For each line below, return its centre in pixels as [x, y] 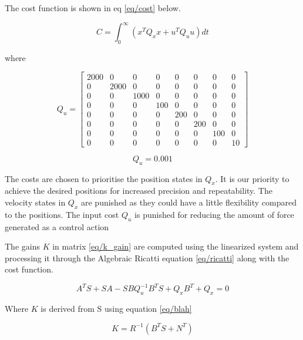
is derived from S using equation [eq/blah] [116, 309]
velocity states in [35, 202]
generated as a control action [57, 226]
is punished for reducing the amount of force [214, 214]
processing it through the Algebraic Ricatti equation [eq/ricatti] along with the [147, 257]
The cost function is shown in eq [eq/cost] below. [93, 8]
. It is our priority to [252, 178]
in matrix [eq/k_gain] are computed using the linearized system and [176, 246]
